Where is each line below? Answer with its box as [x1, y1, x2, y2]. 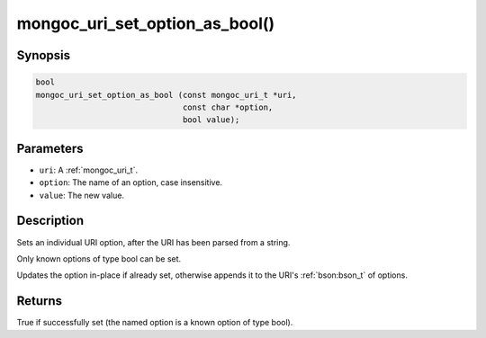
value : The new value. [39, 190, 125, 200]
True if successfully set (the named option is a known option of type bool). [16, 317, 293, 328]
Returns [16, 293, 63, 309]
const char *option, [182, 102, 274, 112]
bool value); [182, 115, 240, 125]
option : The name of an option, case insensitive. [39, 177, 223, 188]
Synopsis [16, 48, 71, 63]
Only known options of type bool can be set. [16, 253, 182, 264]
